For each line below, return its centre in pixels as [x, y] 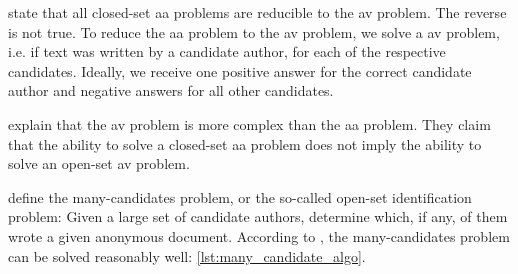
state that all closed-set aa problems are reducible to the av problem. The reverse [257, 12]
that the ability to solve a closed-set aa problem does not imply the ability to [245, 143]
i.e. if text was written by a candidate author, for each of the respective [227, 51]
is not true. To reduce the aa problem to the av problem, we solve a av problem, [254, 31]
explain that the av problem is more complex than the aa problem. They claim [249, 123]
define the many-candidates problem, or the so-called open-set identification [240, 196]
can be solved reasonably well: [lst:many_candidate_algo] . [187, 255]
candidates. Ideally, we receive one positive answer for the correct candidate [240, 70]
